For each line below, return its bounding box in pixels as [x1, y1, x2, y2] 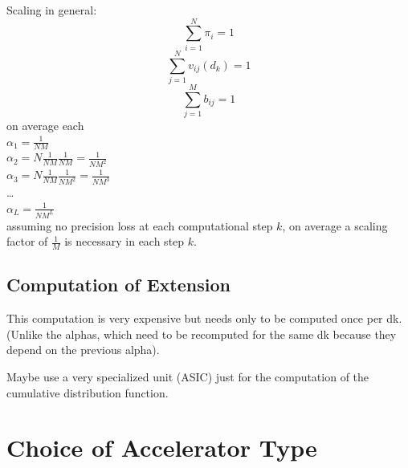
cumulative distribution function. [6, 384, 169, 401]
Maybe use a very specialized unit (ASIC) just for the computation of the [6, 368, 369, 385]
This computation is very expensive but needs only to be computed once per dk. [6, 310, 402, 327]
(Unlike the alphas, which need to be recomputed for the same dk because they [6, 325, 397, 342]
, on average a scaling [282, 217, 388, 234]
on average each [6, 116, 84, 133]
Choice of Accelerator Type [6, 431, 317, 464]
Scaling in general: [6, 2, 97, 18]
